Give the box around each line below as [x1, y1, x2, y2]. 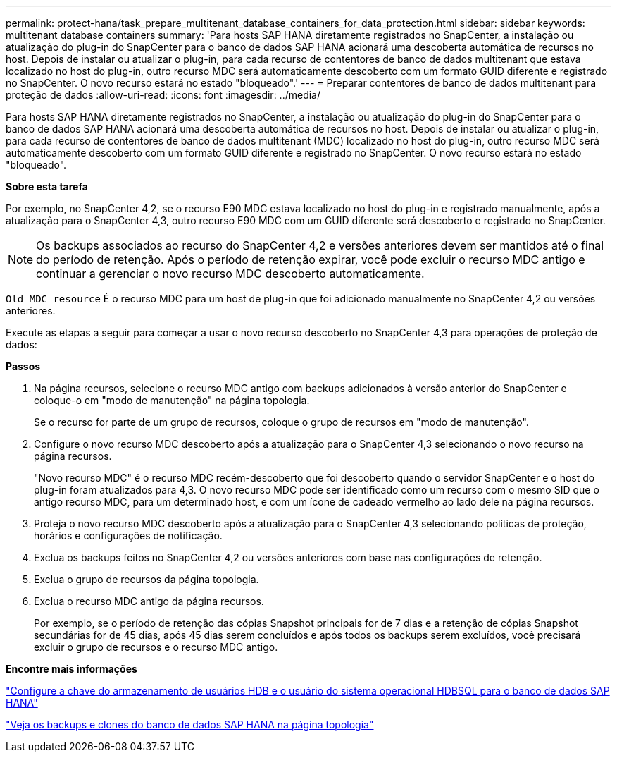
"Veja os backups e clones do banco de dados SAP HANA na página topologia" [6, 719, 374, 731]
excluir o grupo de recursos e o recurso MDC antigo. [34, 641, 278, 653]
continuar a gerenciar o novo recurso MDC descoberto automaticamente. [36, 267, 425, 281]
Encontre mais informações [6, 663, 137, 675]
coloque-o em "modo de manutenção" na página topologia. [34, 394, 310, 406]
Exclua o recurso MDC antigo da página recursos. [34, 595, 264, 607]
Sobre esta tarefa [6, 181, 88, 192]
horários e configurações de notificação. [34, 530, 223, 542]
